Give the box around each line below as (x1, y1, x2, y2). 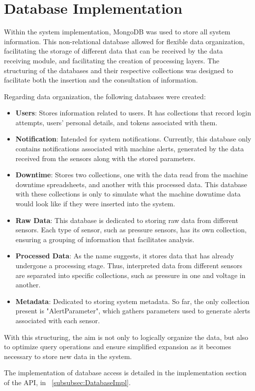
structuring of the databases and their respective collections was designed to (4, 65, 233, 75)
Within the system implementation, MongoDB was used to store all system (4, 27, 230, 37)
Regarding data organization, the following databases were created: (4, 91, 206, 101)
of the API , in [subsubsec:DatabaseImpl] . (4, 377, 131, 387)
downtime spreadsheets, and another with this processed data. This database (15, 179, 247, 189)
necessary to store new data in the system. (4, 351, 132, 361)
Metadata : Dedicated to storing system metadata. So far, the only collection (15, 296, 250, 306)
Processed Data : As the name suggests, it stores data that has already (15, 251, 234, 261)
